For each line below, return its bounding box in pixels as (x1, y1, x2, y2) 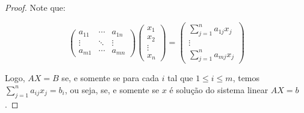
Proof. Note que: (5, 1, 66, 13)
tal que (167, 72, 193, 84)
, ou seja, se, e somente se (64, 83, 160, 96)
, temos (232, 72, 260, 84)
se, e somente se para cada (61, 72, 159, 84)
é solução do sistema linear (169, 83, 268, 96)
